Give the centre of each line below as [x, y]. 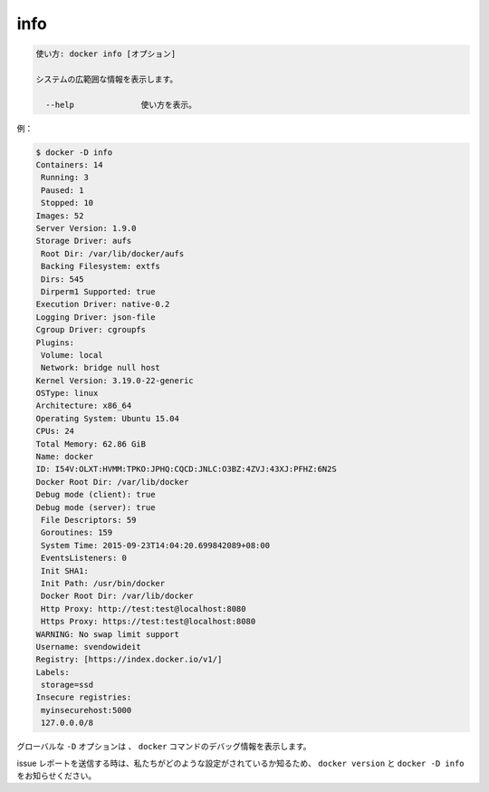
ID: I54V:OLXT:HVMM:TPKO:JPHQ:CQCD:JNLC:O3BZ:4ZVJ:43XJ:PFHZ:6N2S [186, 469]
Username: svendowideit [89, 647]
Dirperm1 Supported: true [98, 291]
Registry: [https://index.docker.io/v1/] [129, 660]
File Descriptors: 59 [89, 520]
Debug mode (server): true [96, 507]
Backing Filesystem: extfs [101, 266]
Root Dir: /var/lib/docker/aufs [113, 253]
